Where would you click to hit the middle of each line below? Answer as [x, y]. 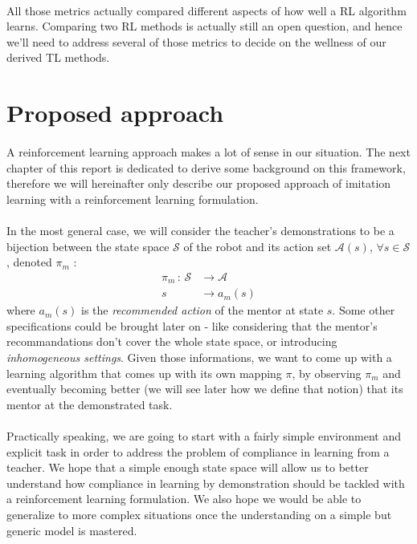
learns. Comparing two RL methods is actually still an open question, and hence [204, 26]
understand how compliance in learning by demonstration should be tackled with [206, 483]
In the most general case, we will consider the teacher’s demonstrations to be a [200, 230]
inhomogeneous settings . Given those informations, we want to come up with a [199, 357]
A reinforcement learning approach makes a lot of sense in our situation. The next [208, 151]
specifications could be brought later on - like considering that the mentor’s [192, 325]
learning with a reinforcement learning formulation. [133, 199]
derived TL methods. [58, 57]
